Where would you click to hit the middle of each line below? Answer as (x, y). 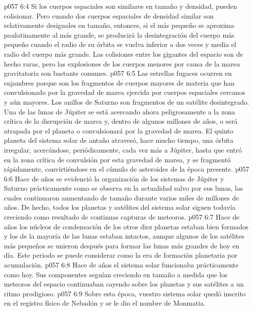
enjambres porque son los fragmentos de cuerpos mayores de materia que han (119, 82)
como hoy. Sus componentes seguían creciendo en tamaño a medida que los (116, 274)
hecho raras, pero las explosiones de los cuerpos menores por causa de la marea (122, 63)
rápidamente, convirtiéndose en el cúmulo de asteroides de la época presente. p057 (127, 169)
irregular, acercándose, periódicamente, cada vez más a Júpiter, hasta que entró (123, 149)
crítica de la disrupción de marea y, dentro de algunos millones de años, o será (121, 121)
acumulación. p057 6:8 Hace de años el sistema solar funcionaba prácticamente (121, 265)
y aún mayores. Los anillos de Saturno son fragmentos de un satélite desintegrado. (126, 101)
